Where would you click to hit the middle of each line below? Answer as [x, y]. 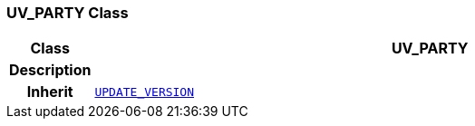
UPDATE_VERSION [145, 92]
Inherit [50, 92]
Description [50, 70]
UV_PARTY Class [68, 13]
